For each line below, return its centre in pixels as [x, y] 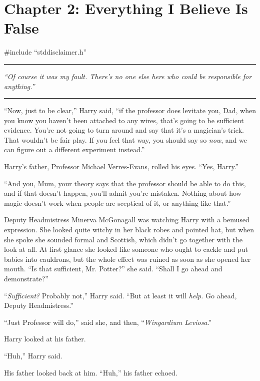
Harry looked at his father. [45, 339]
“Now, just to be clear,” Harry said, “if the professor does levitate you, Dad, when [130, 110]
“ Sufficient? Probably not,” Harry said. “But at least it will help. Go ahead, [120, 295]
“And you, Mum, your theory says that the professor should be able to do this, [125, 183]
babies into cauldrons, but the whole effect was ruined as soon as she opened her [127, 259]
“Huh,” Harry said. [33, 355]
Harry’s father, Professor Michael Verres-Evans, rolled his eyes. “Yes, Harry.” [121, 166]
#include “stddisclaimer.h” [45, 52]
